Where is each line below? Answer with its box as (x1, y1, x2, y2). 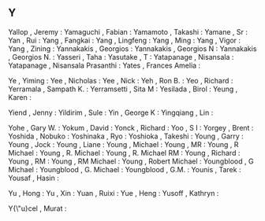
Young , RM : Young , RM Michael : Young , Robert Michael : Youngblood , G (8, 157, 254, 166)
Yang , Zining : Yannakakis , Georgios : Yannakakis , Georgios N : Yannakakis (8, 43, 257, 53)
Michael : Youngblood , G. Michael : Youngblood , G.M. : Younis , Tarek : (8, 164, 241, 174)
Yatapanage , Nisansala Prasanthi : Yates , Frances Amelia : (8, 61, 201, 70)
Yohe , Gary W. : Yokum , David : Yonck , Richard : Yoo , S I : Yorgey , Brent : (8, 123, 254, 132)
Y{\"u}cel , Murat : (8, 204, 67, 213)
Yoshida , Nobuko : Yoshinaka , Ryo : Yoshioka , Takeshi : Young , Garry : (8, 131, 244, 141)
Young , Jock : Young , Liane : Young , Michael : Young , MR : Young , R (8, 139, 239, 149)
